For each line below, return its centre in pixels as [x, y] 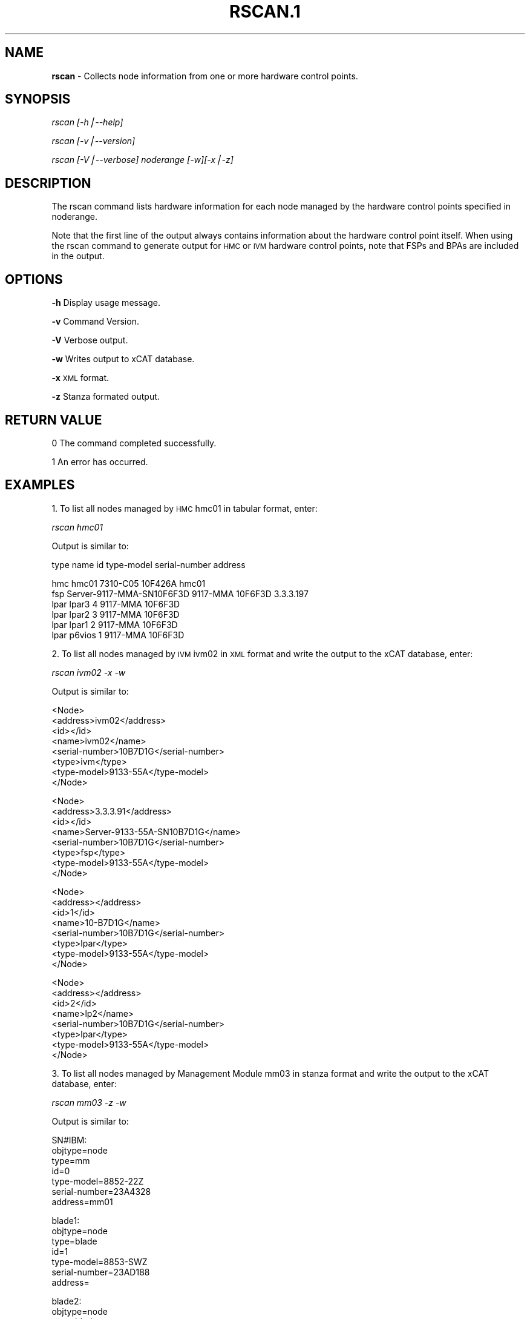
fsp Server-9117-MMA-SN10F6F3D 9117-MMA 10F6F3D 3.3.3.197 [180, 593]
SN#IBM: [69, 1140]
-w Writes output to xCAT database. [123, 359]
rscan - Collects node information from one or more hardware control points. [205, 76]
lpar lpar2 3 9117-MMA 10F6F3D [116, 614]
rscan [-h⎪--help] [87, 122]
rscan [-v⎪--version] [93, 141]
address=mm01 [82, 1202]
